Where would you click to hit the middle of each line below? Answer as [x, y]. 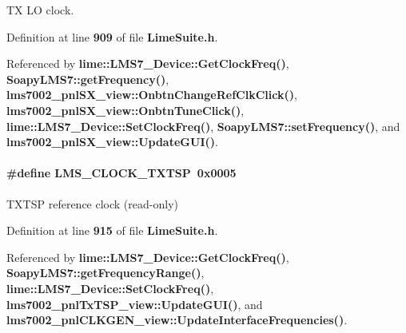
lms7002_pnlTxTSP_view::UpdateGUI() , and [135, 304]
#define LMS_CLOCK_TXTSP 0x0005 [121, 173]
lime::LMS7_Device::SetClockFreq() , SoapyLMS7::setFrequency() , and [203, 126]
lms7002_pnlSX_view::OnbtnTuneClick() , [125, 110]
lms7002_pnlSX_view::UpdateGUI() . [112, 142]
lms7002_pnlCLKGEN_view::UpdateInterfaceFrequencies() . [177, 320]
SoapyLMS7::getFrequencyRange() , [105, 273]
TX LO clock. [40, 10]
